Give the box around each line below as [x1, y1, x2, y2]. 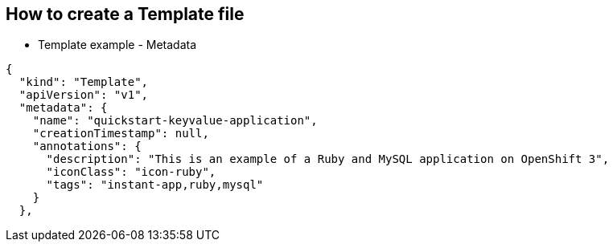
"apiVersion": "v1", [19, 88, 149, 102]
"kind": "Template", [19, 75, 149, 89]
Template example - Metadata [38, 38, 197, 52]
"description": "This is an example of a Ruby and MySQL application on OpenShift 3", [46, 152, 610, 166]
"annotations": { [32, 140, 142, 153]
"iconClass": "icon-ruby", [46, 165, 216, 179]
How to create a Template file [6, 4, 245, 24]
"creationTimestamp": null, [32, 127, 209, 140]
